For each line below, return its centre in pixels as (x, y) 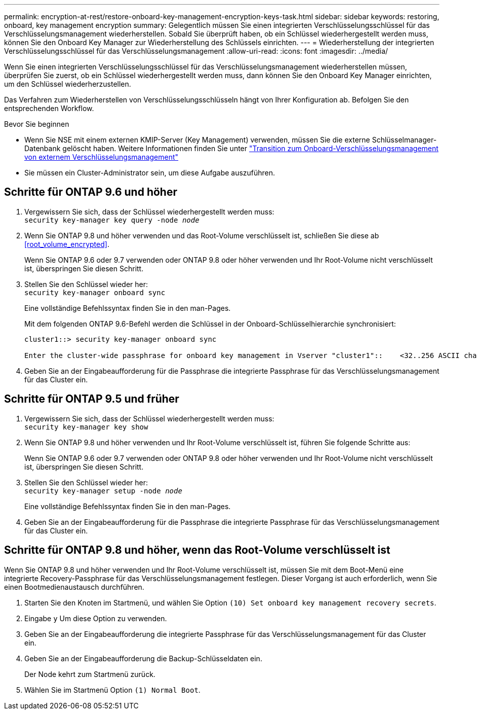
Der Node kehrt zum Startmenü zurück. (90, 674)
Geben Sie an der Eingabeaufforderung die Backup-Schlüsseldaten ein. (143, 658)
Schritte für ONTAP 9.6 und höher (91, 192)
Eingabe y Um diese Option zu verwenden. (96, 618)
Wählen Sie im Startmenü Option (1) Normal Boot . (112, 690)
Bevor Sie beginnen (37, 124)
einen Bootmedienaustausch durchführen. (74, 587)
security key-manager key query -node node (112, 220)
